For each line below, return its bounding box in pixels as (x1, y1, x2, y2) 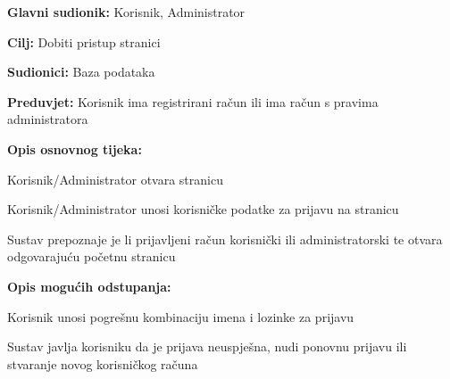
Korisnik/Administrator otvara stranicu (7, 169, 223, 188)
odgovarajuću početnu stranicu (7, 247, 176, 266)
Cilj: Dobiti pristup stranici (7, 32, 161, 51)
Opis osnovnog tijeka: (7, 139, 142, 158)
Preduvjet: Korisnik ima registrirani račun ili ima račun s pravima (7, 92, 379, 111)
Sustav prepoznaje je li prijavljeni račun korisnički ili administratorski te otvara (7, 229, 443, 248)
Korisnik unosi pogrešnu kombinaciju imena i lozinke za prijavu (7, 307, 354, 325)
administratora (7, 110, 88, 128)
